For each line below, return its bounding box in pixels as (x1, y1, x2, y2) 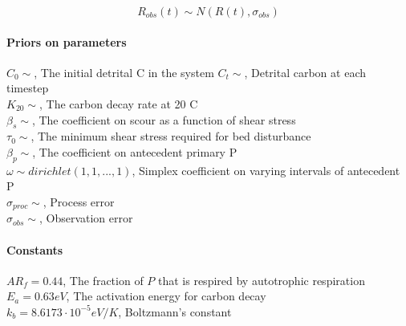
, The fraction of (63, 271, 144, 288)
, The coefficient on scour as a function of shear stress (31, 111, 296, 128)
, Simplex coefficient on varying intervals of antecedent (132, 161, 400, 178)
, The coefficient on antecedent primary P (32, 143, 238, 160)
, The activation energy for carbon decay (66, 287, 266, 304)
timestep (6, 79, 49, 96)
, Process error (43, 193, 115, 210)
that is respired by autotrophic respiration (158, 271, 365, 288)
